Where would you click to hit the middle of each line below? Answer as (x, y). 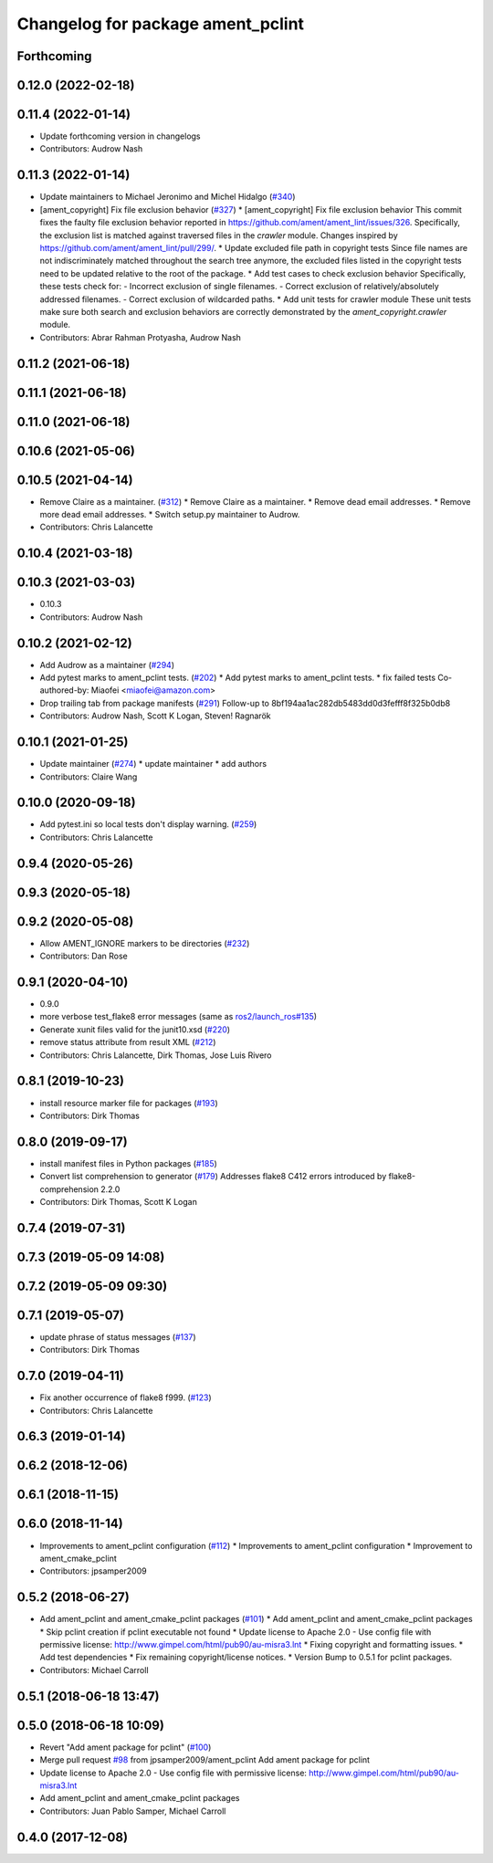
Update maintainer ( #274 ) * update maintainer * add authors (153, 764)
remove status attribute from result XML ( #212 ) (128, 1042)
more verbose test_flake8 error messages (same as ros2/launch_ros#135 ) (178, 1017)
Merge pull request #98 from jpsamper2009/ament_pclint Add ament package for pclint (205, 1760)
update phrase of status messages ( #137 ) (118, 1336)
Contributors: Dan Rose (84, 956)
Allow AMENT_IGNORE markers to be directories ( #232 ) (145, 943)
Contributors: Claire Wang (89, 777)
